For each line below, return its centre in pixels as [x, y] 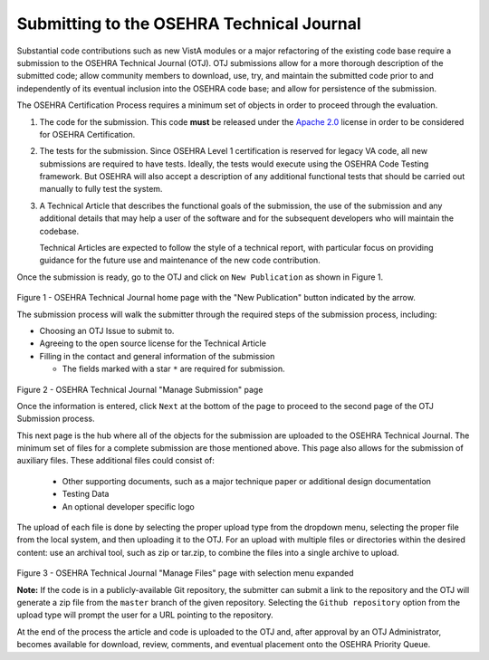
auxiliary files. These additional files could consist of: [115, 461]
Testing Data [86, 494]
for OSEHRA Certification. [87, 134]
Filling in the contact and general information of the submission [157, 356]
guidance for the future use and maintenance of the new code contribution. [180, 260]
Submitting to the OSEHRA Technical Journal [189, 24]
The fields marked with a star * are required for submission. [173, 369]
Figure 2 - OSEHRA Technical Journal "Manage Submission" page [140, 389]
